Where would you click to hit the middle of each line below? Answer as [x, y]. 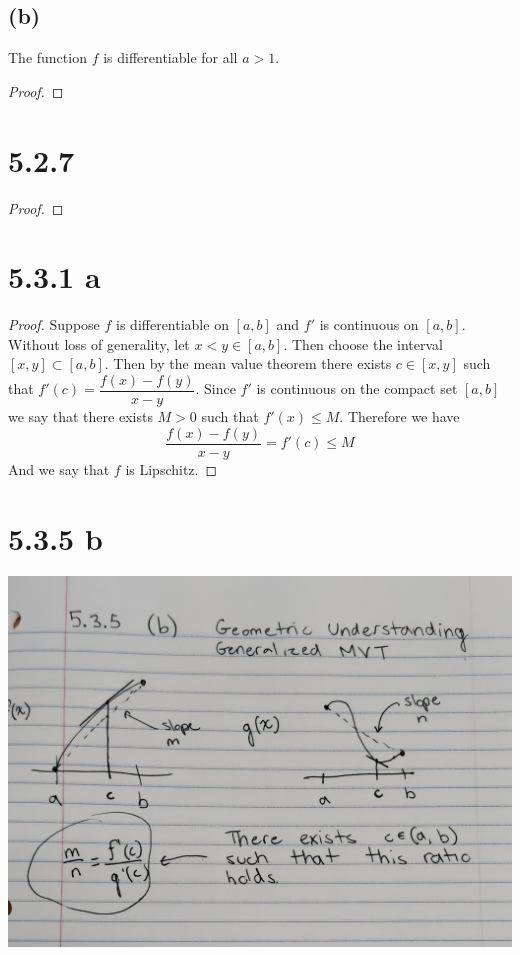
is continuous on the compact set [357, 388]
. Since [215, 388]
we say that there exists [80, 416]
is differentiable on [172, 324]
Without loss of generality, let [99, 343]
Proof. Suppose [54, 324]
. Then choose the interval [363, 343]
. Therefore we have [399, 416]
